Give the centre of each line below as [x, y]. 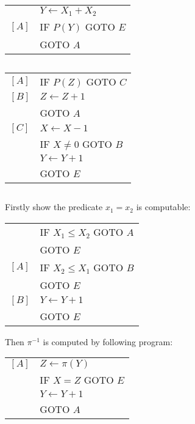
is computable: [163, 207]
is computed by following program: [108, 341]
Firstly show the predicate [54, 207]
